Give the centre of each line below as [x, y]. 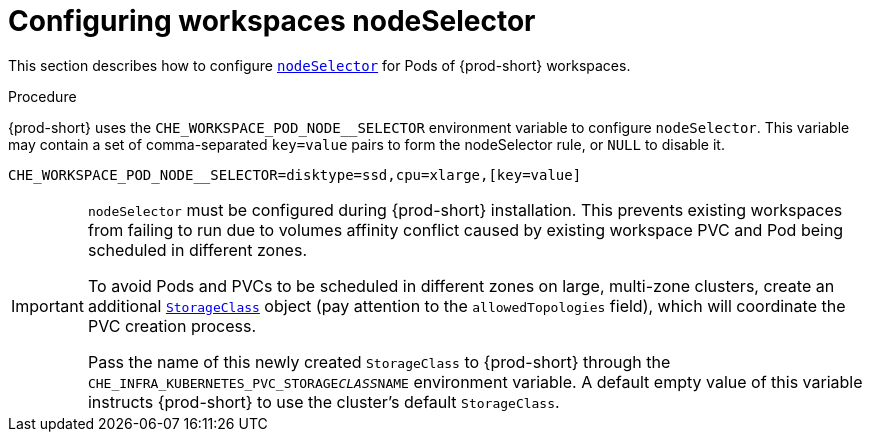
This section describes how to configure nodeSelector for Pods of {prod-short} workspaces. [319, 65]
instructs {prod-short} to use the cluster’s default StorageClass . [323, 401]
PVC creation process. [172, 325]
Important [47, 305]
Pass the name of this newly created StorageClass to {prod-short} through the [379, 361]
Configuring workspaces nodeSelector [272, 21]
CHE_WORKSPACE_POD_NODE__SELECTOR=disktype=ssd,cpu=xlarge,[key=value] [295, 174]
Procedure [42, 96]
